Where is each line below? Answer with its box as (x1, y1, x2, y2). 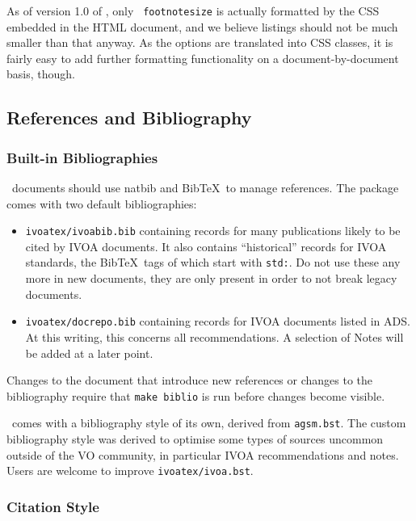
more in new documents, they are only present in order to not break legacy (25, 270, 397, 287)
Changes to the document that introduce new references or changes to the (6, 372, 373, 389)
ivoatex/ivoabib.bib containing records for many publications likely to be (25, 222, 401, 239)
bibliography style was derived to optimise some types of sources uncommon (6, 431, 384, 447)
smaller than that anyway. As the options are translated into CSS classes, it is (6, 34, 393, 51)
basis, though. (6, 65, 75, 82)
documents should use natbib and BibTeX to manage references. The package (11, 179, 399, 196)
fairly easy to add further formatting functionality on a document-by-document (6, 49, 399, 66)
